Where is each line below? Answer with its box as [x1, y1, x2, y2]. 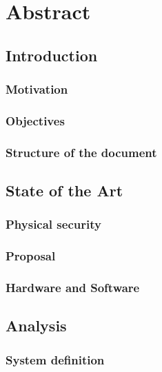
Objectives [6, 112, 65, 129]
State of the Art [6, 180, 123, 201]
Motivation [6, 81, 68, 98]
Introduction [6, 44, 98, 65]
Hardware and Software [6, 279, 140, 296]
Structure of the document [6, 143, 157, 161]
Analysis [6, 315, 67, 336]
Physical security [6, 216, 101, 233]
